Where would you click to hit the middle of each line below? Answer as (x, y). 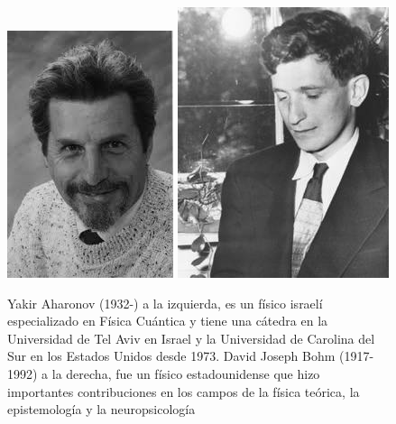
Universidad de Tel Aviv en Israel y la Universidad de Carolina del (191, 338)
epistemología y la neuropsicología (101, 409)
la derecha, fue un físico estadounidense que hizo (186, 373)
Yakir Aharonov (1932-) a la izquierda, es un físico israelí (165, 303)
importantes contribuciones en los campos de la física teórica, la (184, 391)
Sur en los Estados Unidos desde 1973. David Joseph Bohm (171, 356)
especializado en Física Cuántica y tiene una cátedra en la (168, 321)
